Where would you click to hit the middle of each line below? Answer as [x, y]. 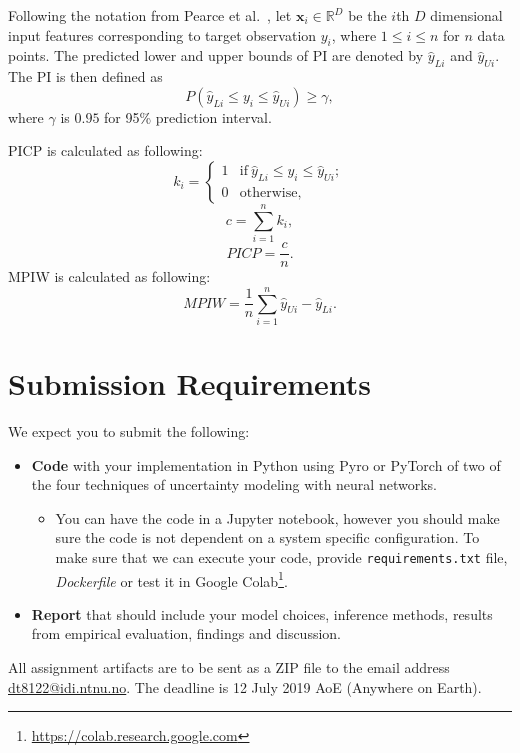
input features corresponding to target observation [162, 34]
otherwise [268, 193]
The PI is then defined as [85, 76]
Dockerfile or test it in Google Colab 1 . [171, 579]
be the [367, 15]
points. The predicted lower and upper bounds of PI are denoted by [216, 55]
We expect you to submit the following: [129, 431]
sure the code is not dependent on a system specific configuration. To [267, 537]
